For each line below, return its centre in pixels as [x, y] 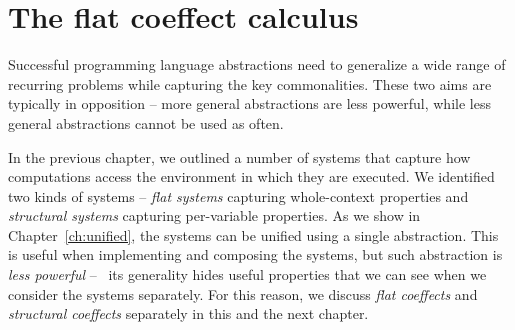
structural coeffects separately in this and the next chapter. [188, 313]
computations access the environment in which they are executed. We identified [251, 176]
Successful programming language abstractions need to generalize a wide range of [257, 64]
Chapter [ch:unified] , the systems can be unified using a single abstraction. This [253, 234]
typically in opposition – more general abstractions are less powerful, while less [249, 103]
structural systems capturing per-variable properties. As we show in [214, 215]
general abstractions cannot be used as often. [146, 122]
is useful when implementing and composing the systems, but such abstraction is [255, 254]
